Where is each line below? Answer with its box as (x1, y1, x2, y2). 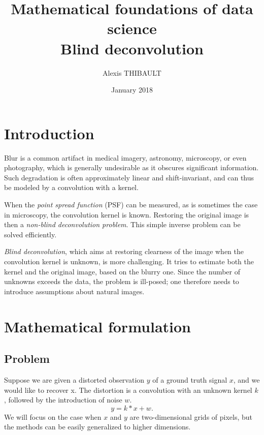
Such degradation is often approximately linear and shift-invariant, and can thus (4, 172, 254, 182)
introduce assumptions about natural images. (4, 286, 145, 296)
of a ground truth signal (152, 374, 227, 385)
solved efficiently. (4, 229, 57, 239)
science (107, 18, 157, 39)
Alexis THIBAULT (103, 67, 161, 78)
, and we (233, 374, 260, 385)
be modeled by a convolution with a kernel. (4, 182, 139, 193)
